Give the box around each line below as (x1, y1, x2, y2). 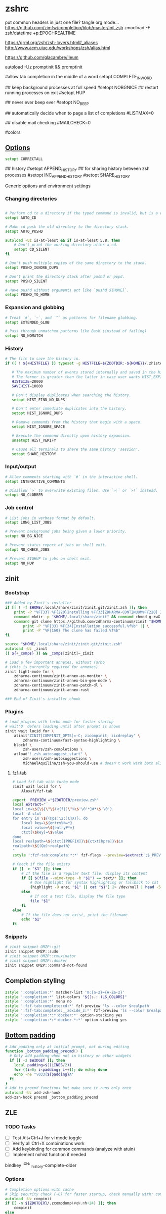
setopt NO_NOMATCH (5, 333, 43, 338)
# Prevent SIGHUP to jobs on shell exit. (5, 556, 92, 561)
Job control (5, 504, 34, 511)
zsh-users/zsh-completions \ (23, 747, 83, 752)
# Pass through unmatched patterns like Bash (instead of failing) (5, 329, 147, 334)
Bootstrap (5, 589, 30, 596)
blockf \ (14, 742, 32, 747)
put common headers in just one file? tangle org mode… (5, 19, 120, 25)
